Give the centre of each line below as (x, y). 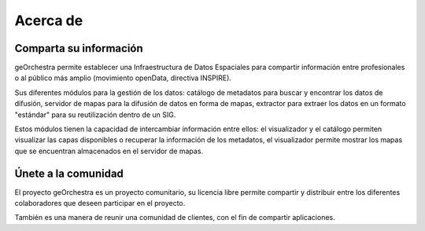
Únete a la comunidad (69, 173)
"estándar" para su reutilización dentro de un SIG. (95, 115)
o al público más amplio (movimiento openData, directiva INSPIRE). (123, 78)
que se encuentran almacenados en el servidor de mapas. (109, 151)
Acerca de (49, 20)
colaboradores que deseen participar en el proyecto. (100, 203)
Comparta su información (79, 48)
